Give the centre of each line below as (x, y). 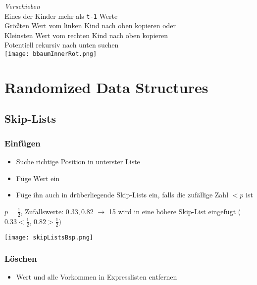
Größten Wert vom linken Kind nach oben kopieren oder (90, 25)
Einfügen (23, 143)
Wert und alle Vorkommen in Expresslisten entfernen (97, 277)
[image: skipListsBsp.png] (49, 237)
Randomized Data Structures (106, 87)
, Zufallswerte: (42, 211)
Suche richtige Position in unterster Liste (78, 162)
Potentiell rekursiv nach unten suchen (62, 45)
